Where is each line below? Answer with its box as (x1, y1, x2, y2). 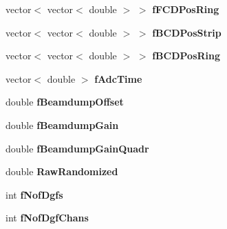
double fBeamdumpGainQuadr (6, 141, 149, 155)
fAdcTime (94, 71, 142, 86)
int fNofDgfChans (6, 210, 89, 225)
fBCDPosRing (152, 48, 221, 63)
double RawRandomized (6, 164, 118, 179)
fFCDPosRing (152, 2, 219, 16)
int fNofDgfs (6, 187, 63, 201)
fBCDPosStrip (152, 25, 221, 39)
